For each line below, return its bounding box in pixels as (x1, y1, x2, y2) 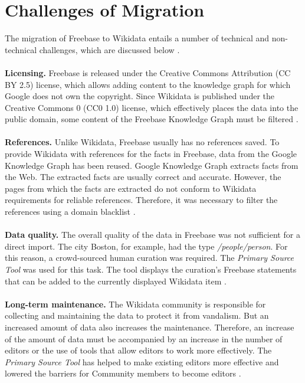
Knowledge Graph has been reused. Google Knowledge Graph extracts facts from (5, 159, 299, 171)
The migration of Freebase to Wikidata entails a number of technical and (5, 32, 270, 44)
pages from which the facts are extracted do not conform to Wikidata (5, 182, 257, 194)
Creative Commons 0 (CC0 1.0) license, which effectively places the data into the (5, 101, 299, 113)
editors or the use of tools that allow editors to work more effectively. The (5, 344, 272, 356)
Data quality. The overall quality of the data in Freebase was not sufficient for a (5, 228, 300, 241)
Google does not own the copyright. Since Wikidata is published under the (5, 90, 275, 102)
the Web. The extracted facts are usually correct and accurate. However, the (5, 171, 281, 183)
